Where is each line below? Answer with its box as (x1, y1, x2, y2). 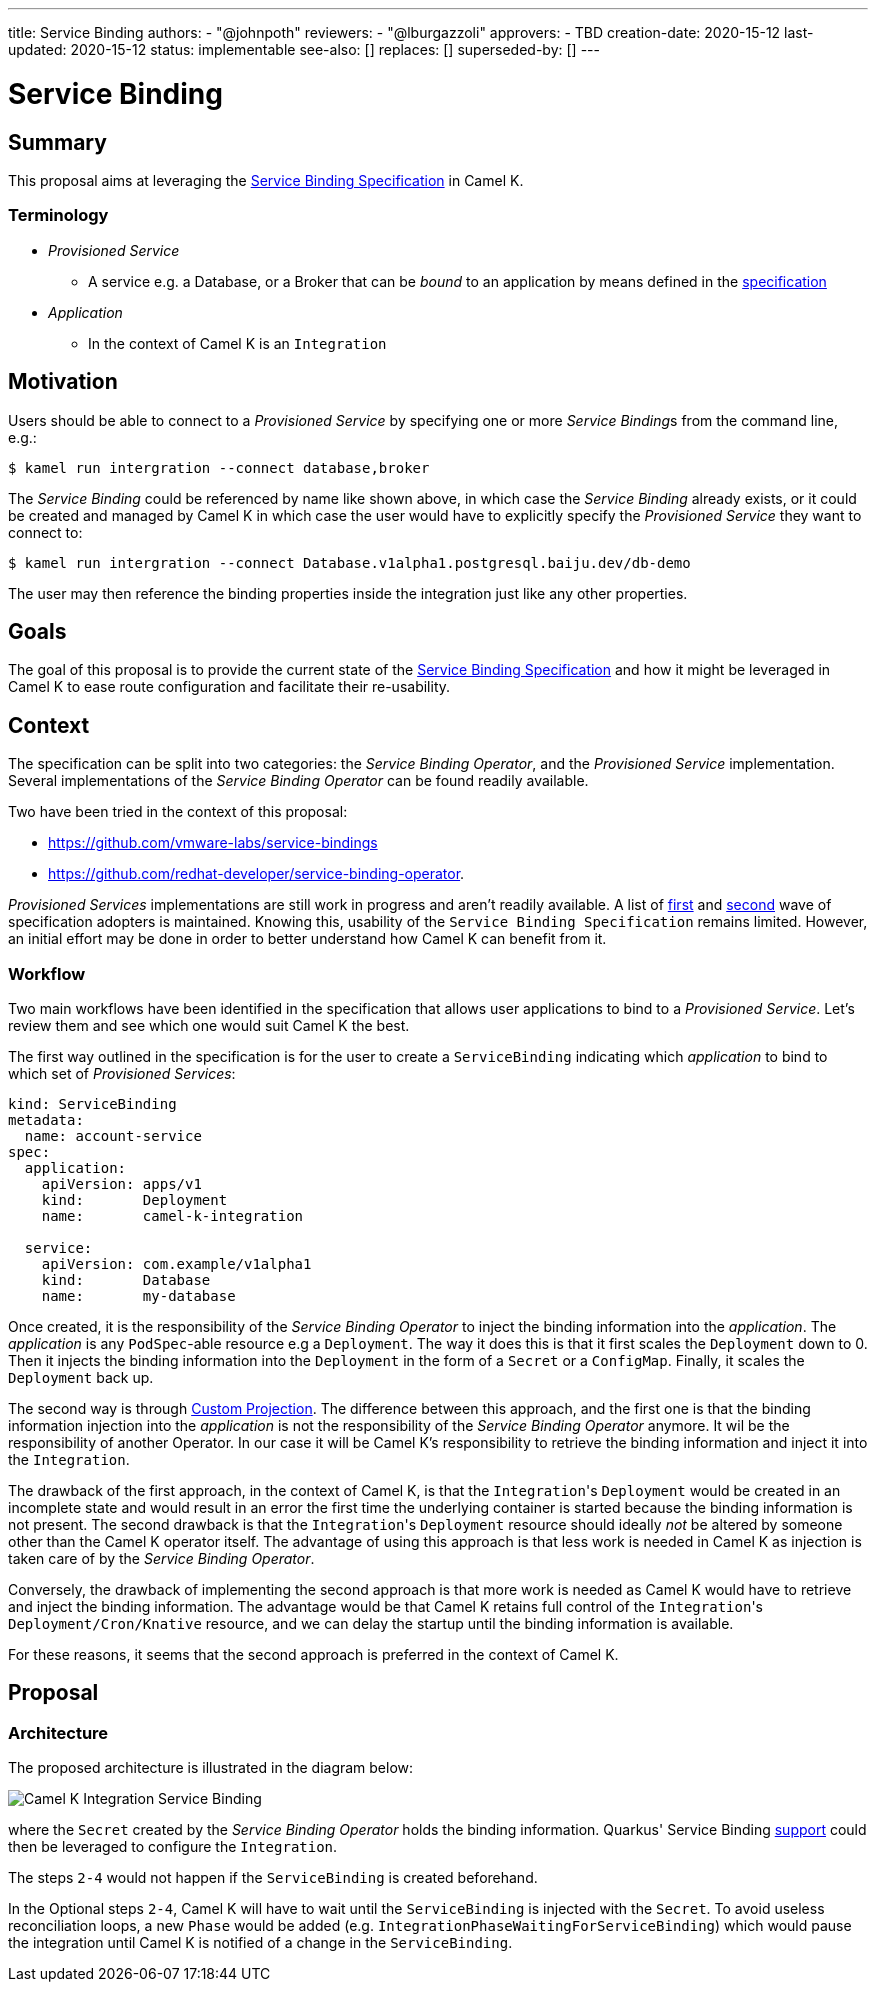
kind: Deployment (41, 1191, 228, 1208)
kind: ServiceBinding (8, 1095, 177, 1112)
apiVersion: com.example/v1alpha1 (41, 1255, 312, 1272)
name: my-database (41, 1287, 236, 1304)
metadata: (8, 1111, 84, 1128)
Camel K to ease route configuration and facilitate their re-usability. (8, 678, 451, 696)
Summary (8, 129, 107, 155)
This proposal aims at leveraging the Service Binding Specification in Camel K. (8, 171, 524, 189)
